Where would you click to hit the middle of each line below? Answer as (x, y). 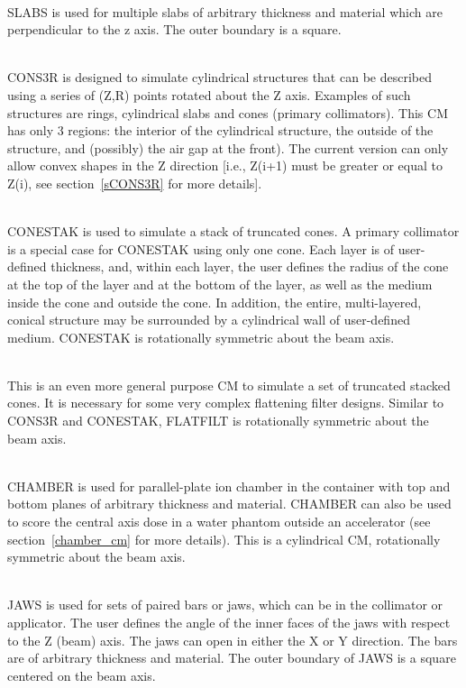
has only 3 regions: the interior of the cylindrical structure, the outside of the (220, 130)
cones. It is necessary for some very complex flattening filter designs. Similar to (226, 403)
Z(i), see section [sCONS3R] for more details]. (135, 183)
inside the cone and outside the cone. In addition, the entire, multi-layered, (215, 302)
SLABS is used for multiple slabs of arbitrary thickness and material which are (225, 11)
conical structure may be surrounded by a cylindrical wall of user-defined (209, 320)
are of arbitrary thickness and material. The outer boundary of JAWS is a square (232, 658)
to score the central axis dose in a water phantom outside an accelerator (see (219, 522)
